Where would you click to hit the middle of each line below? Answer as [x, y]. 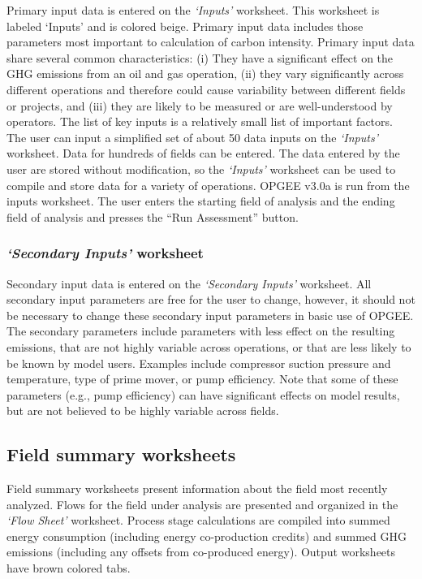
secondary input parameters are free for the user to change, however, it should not [211, 299]
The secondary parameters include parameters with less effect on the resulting [201, 331]
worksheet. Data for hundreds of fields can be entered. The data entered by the [203, 153]
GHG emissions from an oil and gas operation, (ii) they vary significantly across [205, 73]
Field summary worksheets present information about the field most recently [197, 488]
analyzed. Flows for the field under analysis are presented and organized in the [202, 504]
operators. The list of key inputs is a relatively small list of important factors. [200, 121]
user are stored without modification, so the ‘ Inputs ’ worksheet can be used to [201, 169]
